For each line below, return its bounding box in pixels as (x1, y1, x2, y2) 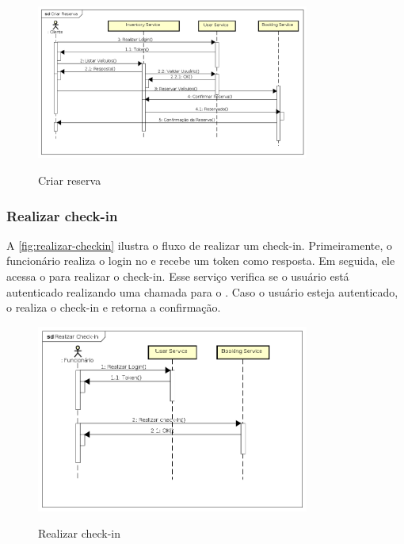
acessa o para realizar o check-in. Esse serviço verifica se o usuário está (6, 268, 349, 285)
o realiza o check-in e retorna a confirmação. (6, 299, 221, 316)
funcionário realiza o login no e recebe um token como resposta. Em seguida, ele (6, 252, 395, 269)
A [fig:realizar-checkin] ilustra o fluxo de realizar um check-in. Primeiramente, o (6, 236, 393, 253)
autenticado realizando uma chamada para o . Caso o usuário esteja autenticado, (6, 283, 398, 300)
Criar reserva (38, 172, 101, 189)
